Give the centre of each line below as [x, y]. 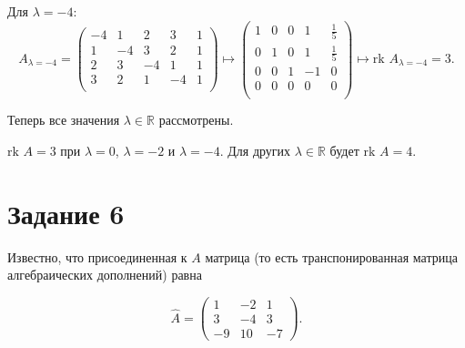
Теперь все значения [64, 120]
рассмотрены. [196, 120]
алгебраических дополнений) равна [105, 275]
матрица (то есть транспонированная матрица [331, 256]
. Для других [255, 151]
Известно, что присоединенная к [97, 256]
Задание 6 [66, 213]
